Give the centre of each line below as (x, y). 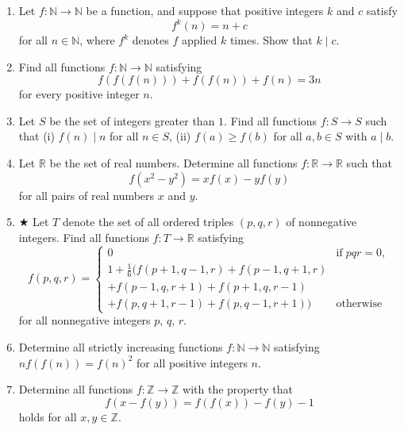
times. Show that (271, 40)
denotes (150, 40)
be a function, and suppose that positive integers (205, 10)
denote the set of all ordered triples (148, 222)
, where (97, 40)
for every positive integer (79, 94)
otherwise (359, 304)
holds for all (48, 416)
